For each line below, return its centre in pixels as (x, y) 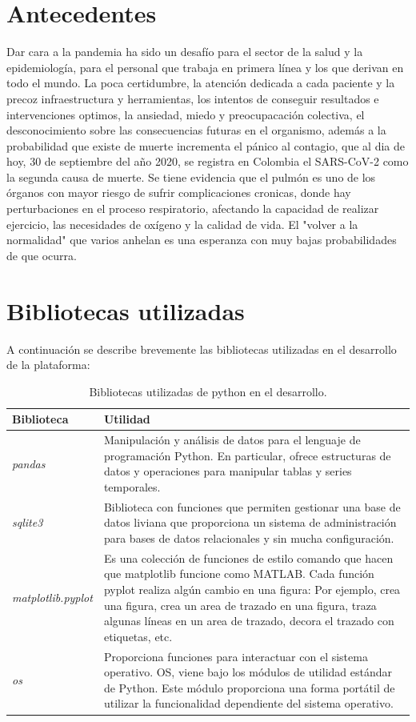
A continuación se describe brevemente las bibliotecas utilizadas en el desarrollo (202, 349)
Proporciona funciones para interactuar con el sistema (236, 656)
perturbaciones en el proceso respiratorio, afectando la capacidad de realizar (193, 209)
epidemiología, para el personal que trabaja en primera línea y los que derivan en (205, 67)
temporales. (132, 486)
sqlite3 (28, 522)
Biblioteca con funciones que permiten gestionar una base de (252, 506)
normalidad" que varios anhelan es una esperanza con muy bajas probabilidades (202, 240)
